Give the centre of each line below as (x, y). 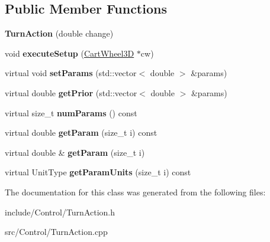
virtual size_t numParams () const (71, 112)
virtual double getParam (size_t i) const (81, 133)
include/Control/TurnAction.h (60, 212)
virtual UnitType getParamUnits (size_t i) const (98, 172)
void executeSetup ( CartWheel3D (70, 53)
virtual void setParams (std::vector (71, 73)
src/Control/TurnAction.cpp (56, 232)
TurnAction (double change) (59, 33)
